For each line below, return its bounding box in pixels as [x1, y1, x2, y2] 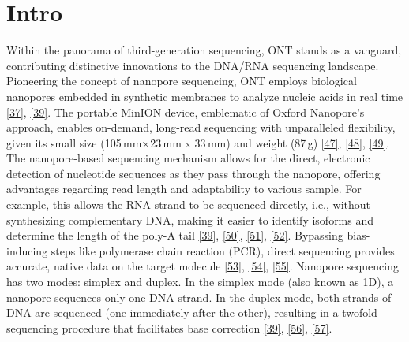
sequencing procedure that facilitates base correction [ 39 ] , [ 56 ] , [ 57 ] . [6, 319, 332, 336]
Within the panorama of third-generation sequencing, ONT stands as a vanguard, [6, 42, 402, 58]
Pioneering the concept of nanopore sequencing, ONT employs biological [6, 72, 357, 89]
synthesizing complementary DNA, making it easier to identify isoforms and [6, 211, 374, 228]
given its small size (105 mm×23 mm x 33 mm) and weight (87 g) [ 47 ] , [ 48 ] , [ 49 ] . [6, 134, 390, 151]
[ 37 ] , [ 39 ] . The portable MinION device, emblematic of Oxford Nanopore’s [6, 103, 365, 120]
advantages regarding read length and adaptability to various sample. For [6, 180, 362, 197]
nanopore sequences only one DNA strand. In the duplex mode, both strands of [6, 288, 392, 305]
